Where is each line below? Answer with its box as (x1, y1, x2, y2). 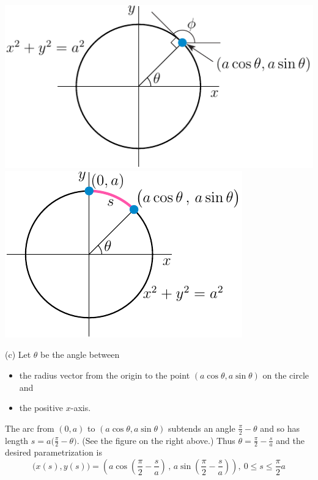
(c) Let (5, 348, 31, 361)
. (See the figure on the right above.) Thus (76, 434, 235, 446)
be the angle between (40, 348, 120, 361)
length (5, 434, 29, 446)
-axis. (70, 401, 91, 414)
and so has (260, 421, 300, 434)
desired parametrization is (5, 446, 102, 459)
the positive (19, 401, 64, 414)
